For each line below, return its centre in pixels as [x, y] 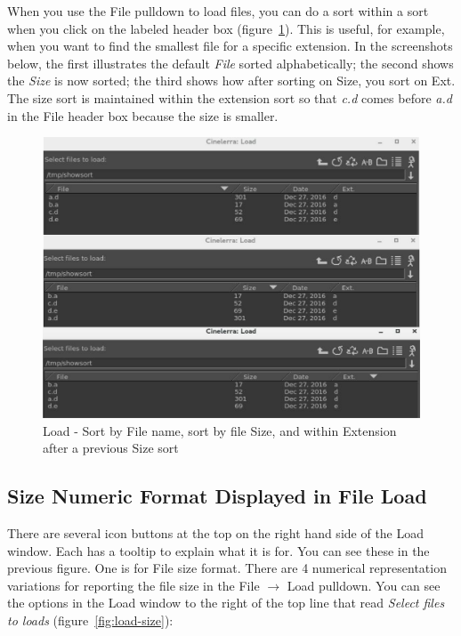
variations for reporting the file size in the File [133, 585]
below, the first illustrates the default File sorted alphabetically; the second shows [230, 63]
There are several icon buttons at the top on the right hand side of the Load [216, 533]
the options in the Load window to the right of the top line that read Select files [226, 603]
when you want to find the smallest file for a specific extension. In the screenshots [230, 46]
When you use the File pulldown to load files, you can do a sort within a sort [218, 11]
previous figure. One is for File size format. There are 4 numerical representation [227, 568]
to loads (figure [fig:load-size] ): [90, 620]
